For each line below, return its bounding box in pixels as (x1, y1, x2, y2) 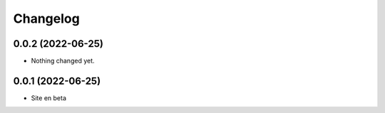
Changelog (13, 11, 80, 26)
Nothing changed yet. (31, 57, 96, 65)
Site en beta (31, 93, 67, 102)
